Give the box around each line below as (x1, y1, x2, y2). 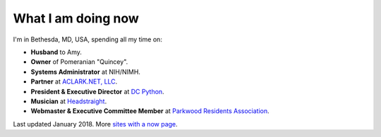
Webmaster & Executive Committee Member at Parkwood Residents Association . (30, 107, 270, 115)
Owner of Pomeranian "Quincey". (30, 58, 128, 66)
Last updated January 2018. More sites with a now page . (13, 119, 178, 128)
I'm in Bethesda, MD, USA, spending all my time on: (13, 35, 162, 44)
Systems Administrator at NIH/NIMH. (30, 67, 141, 76)
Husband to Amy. (30, 48, 83, 56)
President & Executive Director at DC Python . (30, 87, 165, 96)
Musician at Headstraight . (30, 97, 107, 105)
